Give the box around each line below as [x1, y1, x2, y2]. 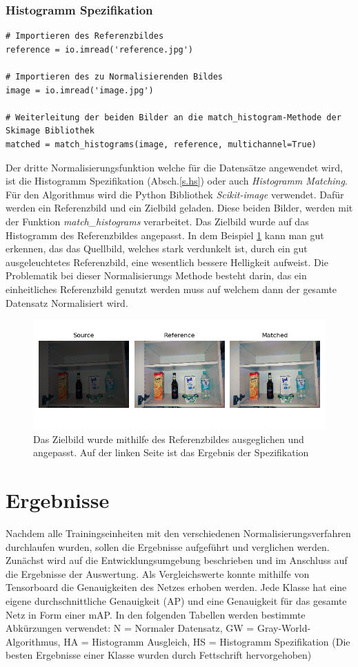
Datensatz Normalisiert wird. [6, 295, 128, 310]
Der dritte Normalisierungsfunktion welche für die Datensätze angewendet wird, [6, 160, 343, 174]
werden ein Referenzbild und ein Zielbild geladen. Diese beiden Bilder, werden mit [6, 200, 353, 215]
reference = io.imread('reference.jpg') [6, 44, 194, 55]
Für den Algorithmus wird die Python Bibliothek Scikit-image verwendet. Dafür [6, 187, 344, 201]
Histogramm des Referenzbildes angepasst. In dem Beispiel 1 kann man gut [6, 227, 324, 242]
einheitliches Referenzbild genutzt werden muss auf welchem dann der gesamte [6, 281, 337, 296]
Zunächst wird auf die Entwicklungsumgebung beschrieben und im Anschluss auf [6, 553, 348, 567]
